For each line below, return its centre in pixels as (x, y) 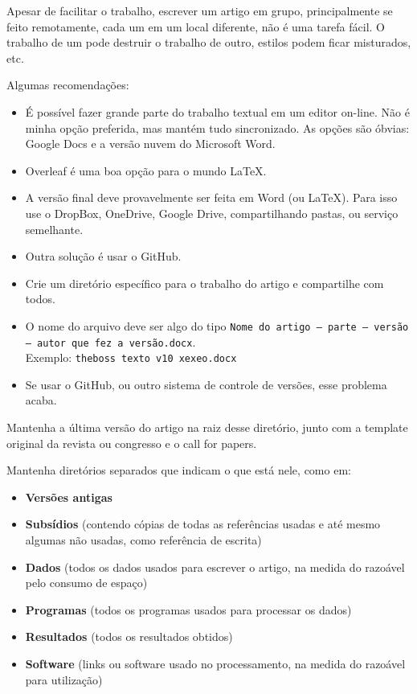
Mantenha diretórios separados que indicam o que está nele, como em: (179, 470)
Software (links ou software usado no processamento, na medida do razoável (215, 663)
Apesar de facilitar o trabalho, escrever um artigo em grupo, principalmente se (200, 10)
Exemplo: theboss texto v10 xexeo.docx (131, 357)
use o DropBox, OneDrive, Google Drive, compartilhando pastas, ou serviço (212, 213)
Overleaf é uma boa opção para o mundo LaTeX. (146, 170)
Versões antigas (69, 497)
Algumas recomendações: (68, 85)
